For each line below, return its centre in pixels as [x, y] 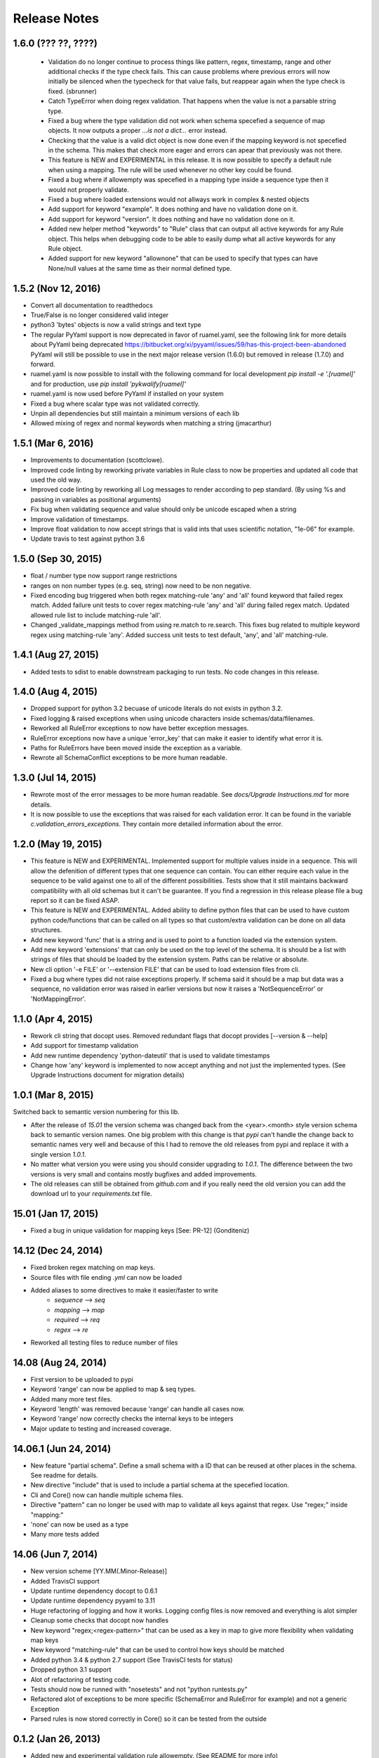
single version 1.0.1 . [58, 1154]
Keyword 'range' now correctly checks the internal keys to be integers [132, 1419]
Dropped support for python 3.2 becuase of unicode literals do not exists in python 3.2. [157, 708]
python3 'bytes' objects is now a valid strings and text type [116, 325]
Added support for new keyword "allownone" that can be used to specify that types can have [183, 258]
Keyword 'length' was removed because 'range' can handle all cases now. [138, 1409]
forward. [43, 364]
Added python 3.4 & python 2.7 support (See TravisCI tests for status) [132, 1660]
